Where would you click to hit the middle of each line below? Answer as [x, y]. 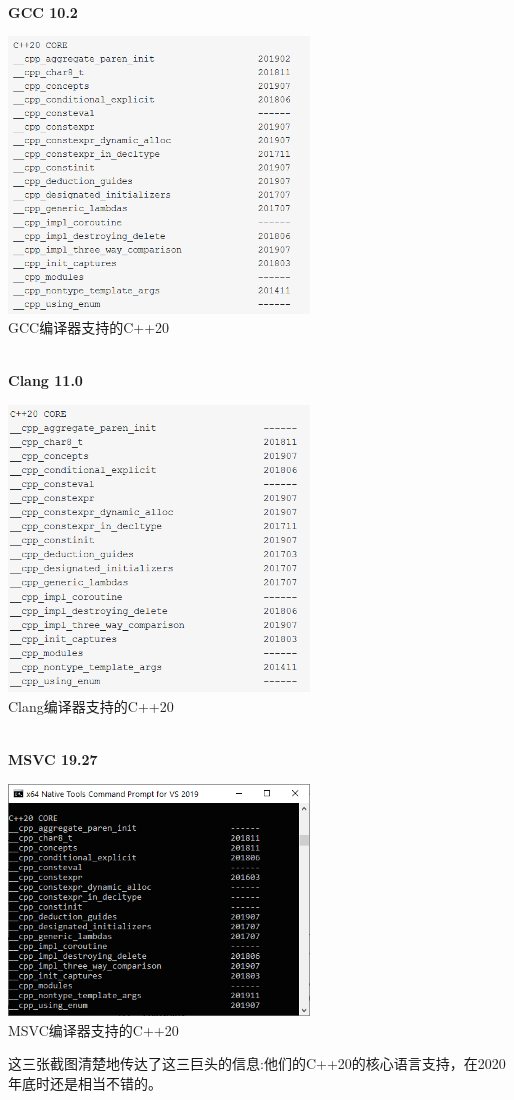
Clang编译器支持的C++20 [91, 705]
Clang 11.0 [45, 380]
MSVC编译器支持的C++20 [93, 1029]
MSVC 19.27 [53, 758]
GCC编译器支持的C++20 [89, 327]
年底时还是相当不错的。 [85, 1082]
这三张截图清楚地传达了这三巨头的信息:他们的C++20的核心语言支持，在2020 [257, 1063]
